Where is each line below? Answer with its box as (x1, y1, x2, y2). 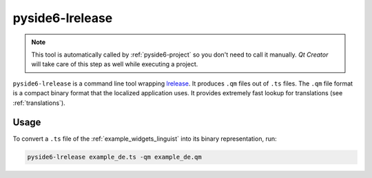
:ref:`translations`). (12, 99, 65, 107)
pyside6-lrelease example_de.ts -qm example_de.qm (27, 153, 203, 161)
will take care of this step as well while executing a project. (31, 60, 198, 68)
